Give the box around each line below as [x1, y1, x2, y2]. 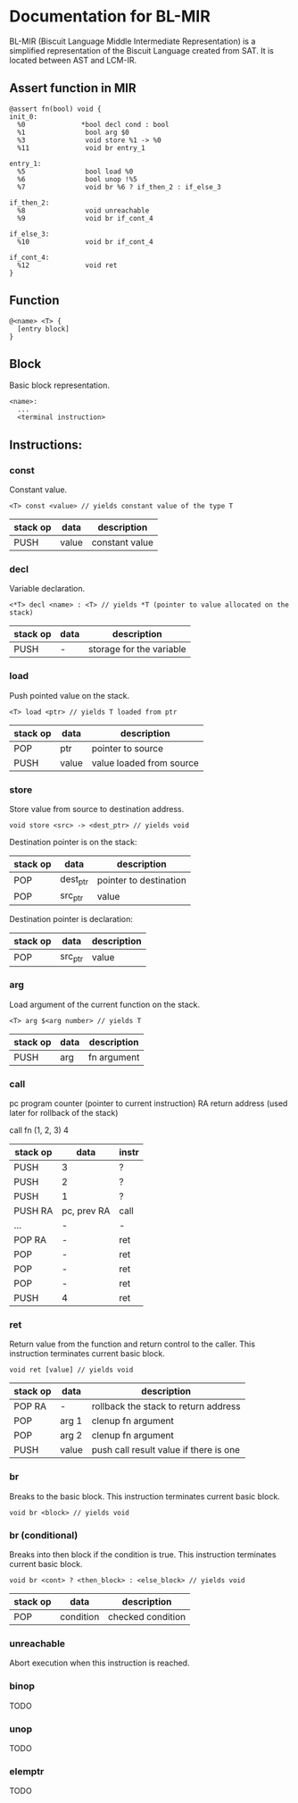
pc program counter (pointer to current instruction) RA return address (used [9, 1098, 288, 1109]
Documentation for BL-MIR [9, 6, 211, 27]
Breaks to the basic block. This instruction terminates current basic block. [9, 1490, 281, 1502]
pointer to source [91, 742, 163, 754]
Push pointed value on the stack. [9, 690, 130, 700]
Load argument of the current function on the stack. [9, 999, 201, 1010]
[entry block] [17, 324, 70, 333]
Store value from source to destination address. [9, 803, 185, 814]
